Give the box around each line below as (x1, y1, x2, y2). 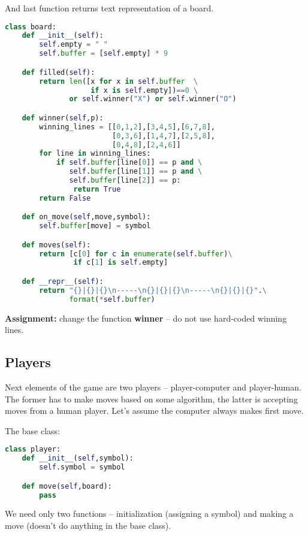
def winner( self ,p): (22, 113, 104, 122)
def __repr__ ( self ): (22, 277, 104, 286)
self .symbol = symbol (39, 463, 125, 472)
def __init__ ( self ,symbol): (22, 454, 134, 463)
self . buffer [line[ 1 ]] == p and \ (69, 167, 203, 176)
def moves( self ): (22, 240, 91, 249)
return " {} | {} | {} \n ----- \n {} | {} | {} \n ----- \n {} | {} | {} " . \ (39, 286, 267, 295)
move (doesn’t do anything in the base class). (5, 519, 171, 532)
